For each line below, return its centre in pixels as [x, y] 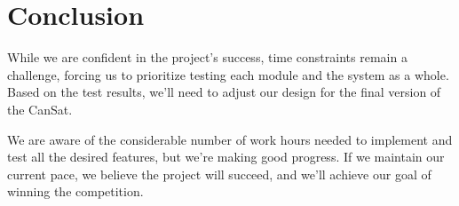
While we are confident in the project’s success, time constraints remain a [207, 57]
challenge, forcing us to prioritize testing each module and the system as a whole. [228, 74]
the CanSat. [40, 109]
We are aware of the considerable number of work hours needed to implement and [230, 139]
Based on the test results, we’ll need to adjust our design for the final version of [224, 92]
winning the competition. [75, 191]
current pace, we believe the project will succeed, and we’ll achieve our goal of [219, 174]
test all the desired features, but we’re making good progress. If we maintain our [226, 157]
